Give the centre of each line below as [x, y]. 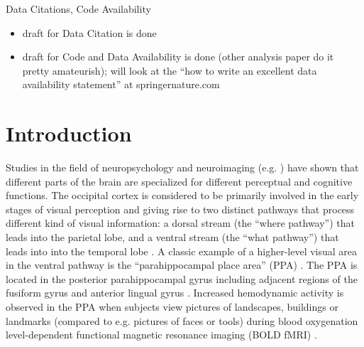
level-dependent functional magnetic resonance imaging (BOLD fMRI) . [161, 335]
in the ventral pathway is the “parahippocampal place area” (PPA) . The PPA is [182, 265]
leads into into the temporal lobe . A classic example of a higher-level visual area [182, 251]
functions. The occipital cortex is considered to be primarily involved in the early [182, 195]
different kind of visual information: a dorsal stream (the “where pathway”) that [181, 223]
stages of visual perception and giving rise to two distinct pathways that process [180, 209]
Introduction [69, 133]
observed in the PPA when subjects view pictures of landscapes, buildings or [172, 307]
